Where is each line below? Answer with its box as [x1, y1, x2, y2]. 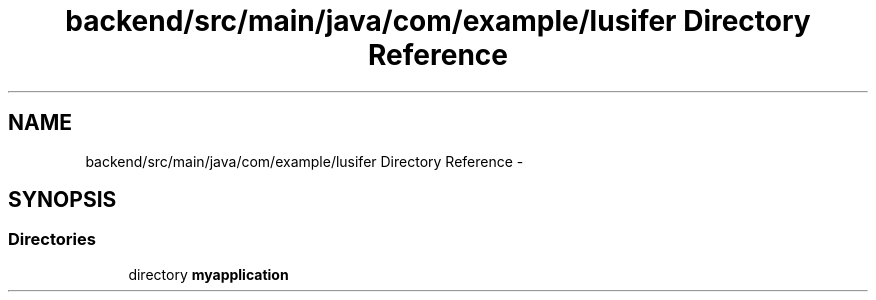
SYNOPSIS [8, 187, 117, 213]
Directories [8, 229, 96, 250]
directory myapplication [128, 265, 289, 283]
